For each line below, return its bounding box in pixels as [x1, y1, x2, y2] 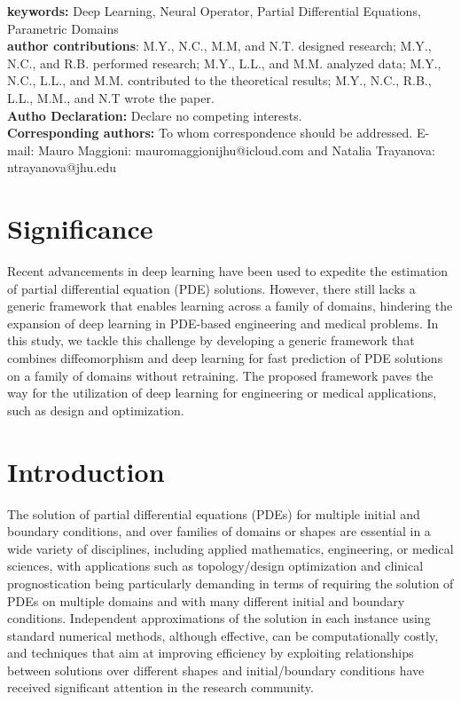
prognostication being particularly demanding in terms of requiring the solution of [7, 573, 454, 592]
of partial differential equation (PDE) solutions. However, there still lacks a [7, 279, 416, 297]
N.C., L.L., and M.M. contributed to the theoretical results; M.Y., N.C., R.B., [7, 71, 432, 90]
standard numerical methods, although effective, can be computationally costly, [7, 626, 439, 644]
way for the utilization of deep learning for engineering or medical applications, [7, 383, 437, 402]
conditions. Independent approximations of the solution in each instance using [7, 609, 431, 627]
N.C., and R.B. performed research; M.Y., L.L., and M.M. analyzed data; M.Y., [7, 53, 441, 72]
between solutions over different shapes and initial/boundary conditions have [7, 660, 425, 679]
